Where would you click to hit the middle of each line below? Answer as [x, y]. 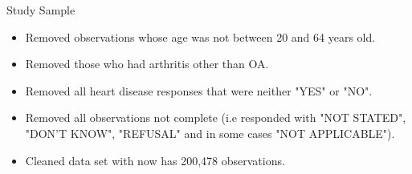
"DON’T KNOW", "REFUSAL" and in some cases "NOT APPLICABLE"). [210, 133]
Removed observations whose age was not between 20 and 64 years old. [200, 36]
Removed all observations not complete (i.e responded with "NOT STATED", [216, 117]
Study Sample [41, 10]
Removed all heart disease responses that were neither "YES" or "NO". [199, 90]
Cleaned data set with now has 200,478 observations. [155, 160]
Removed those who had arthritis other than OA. [147, 64]
